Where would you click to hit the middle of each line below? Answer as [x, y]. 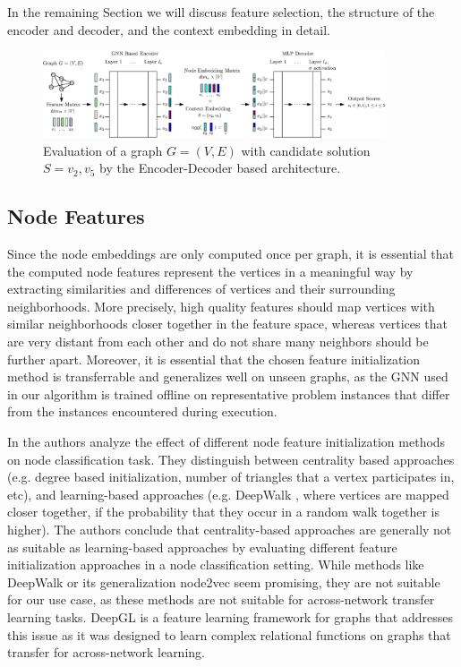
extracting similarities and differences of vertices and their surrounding [201, 289]
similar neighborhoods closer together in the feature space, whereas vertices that [227, 324]
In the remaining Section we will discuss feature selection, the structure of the [221, 12]
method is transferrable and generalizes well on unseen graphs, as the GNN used [228, 376]
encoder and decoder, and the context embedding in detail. [169, 29]
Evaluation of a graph [103, 150]
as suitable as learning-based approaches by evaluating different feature [202, 547]
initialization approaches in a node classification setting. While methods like [216, 564]
